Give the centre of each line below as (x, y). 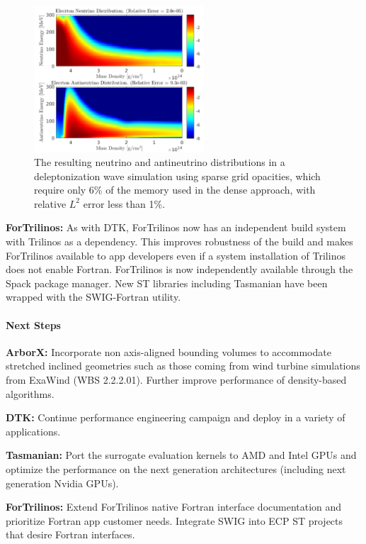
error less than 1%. (124, 203)
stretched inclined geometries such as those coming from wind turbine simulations (183, 366)
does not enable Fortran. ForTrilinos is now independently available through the (179, 269)
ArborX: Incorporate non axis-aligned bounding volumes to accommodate (168, 351)
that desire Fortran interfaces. (70, 534)
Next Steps (33, 324)
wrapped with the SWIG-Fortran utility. (93, 297)
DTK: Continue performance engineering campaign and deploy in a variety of (176, 417)
